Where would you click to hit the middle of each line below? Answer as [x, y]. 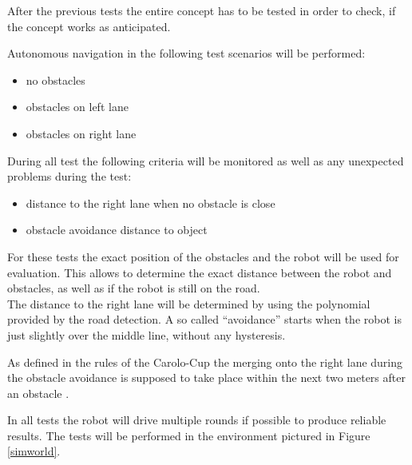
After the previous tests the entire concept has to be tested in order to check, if [202, 10]
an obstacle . [38, 393]
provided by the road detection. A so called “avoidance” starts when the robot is [204, 319]
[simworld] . [34, 451]
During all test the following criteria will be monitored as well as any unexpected [206, 160]
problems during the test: [69, 176]
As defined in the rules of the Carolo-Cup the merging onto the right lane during [205, 362]
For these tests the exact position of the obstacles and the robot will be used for [203, 256]
